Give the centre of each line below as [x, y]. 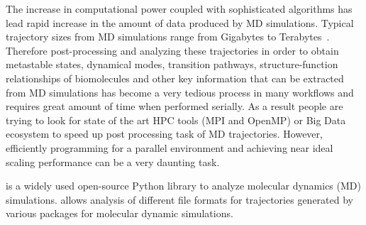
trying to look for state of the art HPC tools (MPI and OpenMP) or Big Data [176, 120]
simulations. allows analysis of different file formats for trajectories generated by [179, 199]
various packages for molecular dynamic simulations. [120, 213]
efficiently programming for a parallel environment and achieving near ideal [170, 147]
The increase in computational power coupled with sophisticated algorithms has [179, 9]
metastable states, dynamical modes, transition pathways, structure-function [172, 64]
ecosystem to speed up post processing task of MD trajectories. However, [164, 134]
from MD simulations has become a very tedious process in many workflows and [180, 92]
